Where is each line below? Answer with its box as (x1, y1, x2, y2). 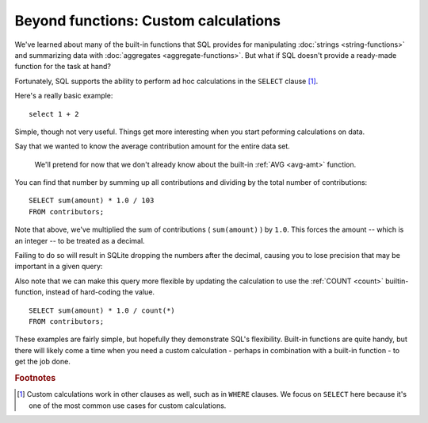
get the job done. (14, 357, 71, 367)
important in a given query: (14, 262, 103, 271)
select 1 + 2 (29, 110, 79, 118)
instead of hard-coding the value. (45, 287, 155, 297)
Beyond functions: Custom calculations (14, 12, 281, 29)
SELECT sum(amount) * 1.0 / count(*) (29, 306, 176, 315)
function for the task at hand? (14, 62, 111, 71)
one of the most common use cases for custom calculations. (29, 401, 227, 410)
